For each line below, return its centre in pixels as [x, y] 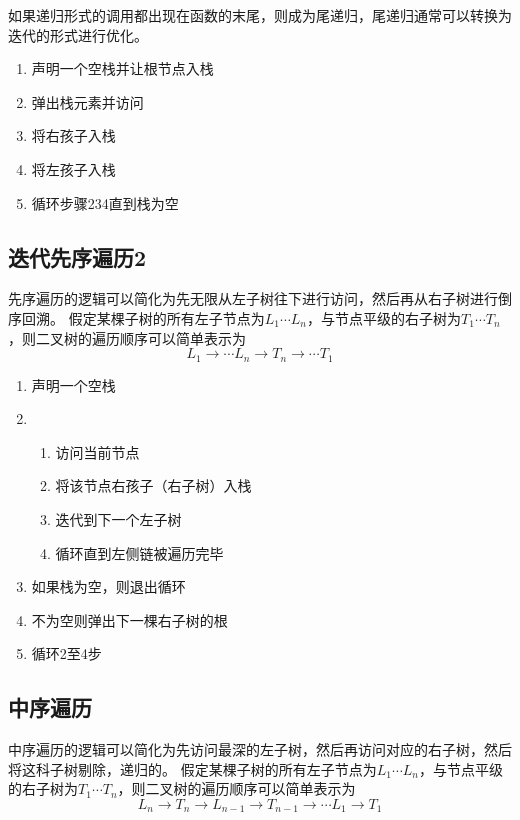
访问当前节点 [97, 451]
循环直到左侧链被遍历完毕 [139, 552]
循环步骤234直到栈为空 [105, 202]
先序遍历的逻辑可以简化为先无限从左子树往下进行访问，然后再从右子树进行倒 [260, 298]
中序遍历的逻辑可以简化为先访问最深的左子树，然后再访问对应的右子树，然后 [260, 749]
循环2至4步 [66, 653]
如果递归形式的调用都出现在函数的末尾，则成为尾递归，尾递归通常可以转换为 [260, 15]
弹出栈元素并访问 [87, 101]
